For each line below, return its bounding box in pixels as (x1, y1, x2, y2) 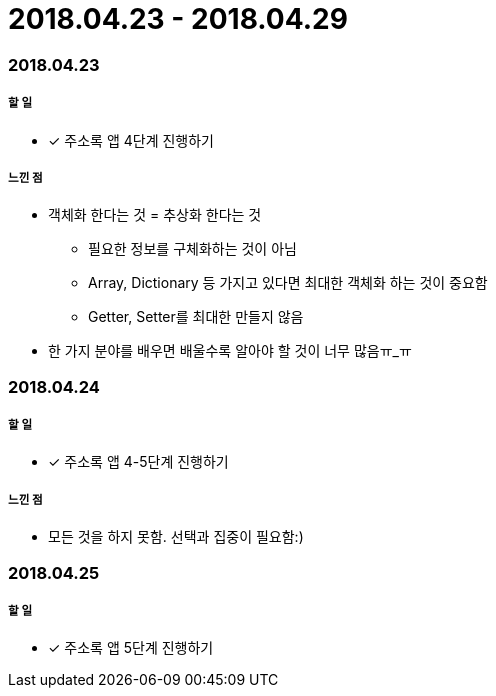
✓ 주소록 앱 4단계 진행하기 (48, 131, 214, 149)
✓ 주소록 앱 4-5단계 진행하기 (48, 453, 229, 471)
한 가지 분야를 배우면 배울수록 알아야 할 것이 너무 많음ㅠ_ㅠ (48, 342, 412, 360)
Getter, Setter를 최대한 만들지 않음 (88, 308, 304, 326)
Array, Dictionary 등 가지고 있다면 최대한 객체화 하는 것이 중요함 (88, 274, 488, 292)
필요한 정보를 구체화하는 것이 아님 (88, 240, 297, 258)
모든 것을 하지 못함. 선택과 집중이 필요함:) (48, 528, 304, 546)
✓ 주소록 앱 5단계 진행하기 (48, 639, 214, 657)
